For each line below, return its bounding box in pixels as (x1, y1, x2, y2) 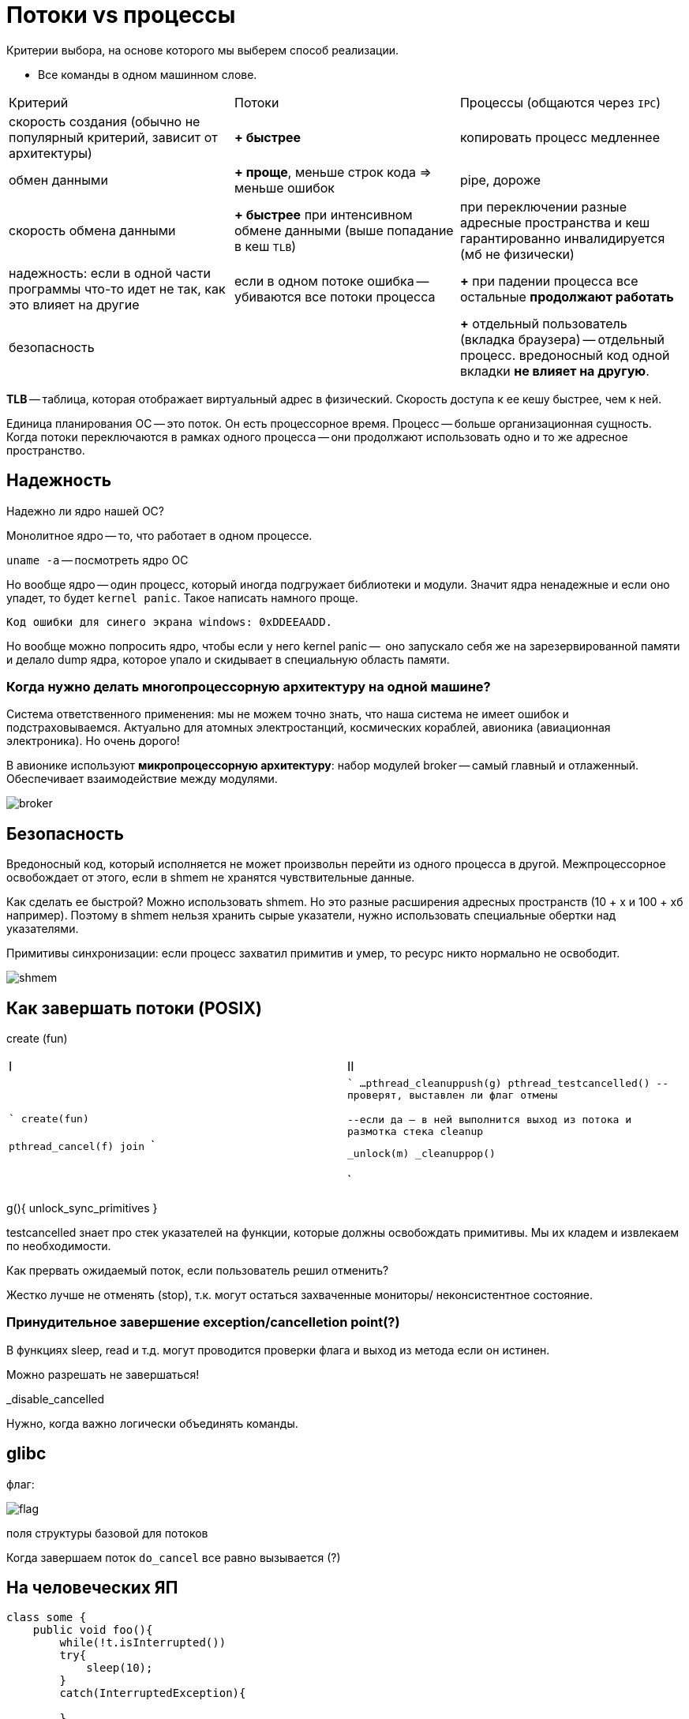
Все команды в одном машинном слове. (38, 67, 257, 81)
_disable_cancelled (6, 1391, 105, 1406)
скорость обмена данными (9, 222, 176, 238)
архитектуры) (9, 144, 92, 161)
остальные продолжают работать (459, 288, 674, 305)
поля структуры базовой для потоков (6, 1526, 208, 1540)
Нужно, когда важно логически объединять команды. (6, 1416, 298, 1430)
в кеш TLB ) (234, 238, 297, 254)
